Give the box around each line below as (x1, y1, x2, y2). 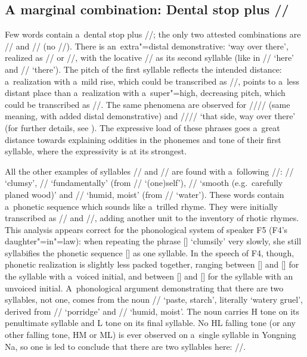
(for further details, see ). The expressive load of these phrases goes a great (5, 121, 280, 134)
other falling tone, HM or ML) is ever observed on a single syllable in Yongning (5, 328, 296, 341)
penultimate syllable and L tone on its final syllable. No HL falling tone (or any (5, 316, 296, 329)
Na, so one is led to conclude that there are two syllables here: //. (5, 340, 246, 352)
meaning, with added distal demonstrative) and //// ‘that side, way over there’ (5, 110, 296, 122)
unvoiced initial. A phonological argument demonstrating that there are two (5, 281, 284, 294)
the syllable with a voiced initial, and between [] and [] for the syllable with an (5, 270, 293, 283)
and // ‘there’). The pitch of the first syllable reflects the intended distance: (5, 63, 282, 75)
